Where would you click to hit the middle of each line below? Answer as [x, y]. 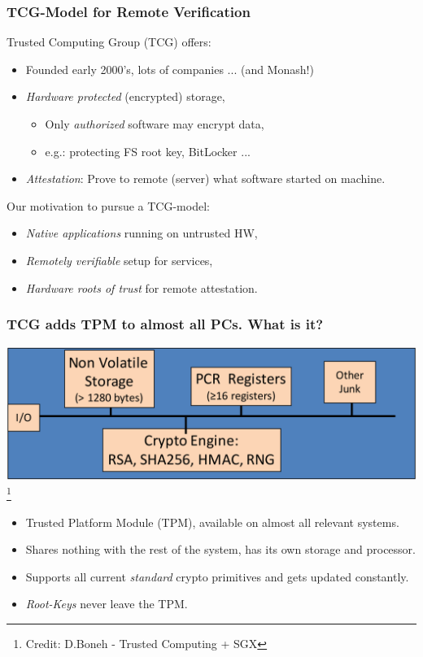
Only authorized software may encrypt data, [155, 124]
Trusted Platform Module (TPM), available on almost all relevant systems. [212, 522]
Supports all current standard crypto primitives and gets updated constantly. [217, 576]
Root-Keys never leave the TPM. [107, 604]
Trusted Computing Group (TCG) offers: [109, 42]
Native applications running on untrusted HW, [142, 233]
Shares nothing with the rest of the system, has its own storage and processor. [220, 549]
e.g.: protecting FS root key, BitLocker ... [148, 151]
